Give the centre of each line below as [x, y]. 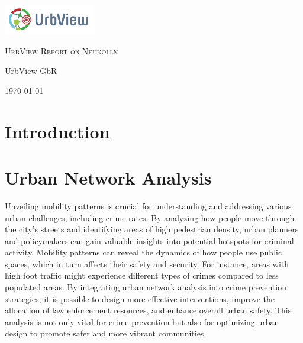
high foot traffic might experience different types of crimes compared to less [142, 275]
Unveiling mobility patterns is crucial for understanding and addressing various [148, 206]
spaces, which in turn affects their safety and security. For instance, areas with [147, 263]
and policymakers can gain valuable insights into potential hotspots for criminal [149, 240]
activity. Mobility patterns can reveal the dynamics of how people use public [144, 252]
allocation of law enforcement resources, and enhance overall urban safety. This [148, 310]
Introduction [57, 131]
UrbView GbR [31, 71]
